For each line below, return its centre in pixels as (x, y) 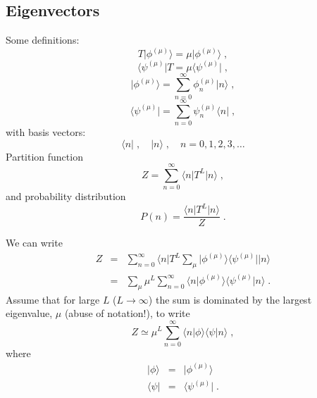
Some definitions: (43, 40)
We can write (34, 243)
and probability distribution (66, 196)
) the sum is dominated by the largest (230, 299)
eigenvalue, (29, 313)
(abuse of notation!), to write (127, 313)
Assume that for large (53, 299)
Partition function (44, 156)
